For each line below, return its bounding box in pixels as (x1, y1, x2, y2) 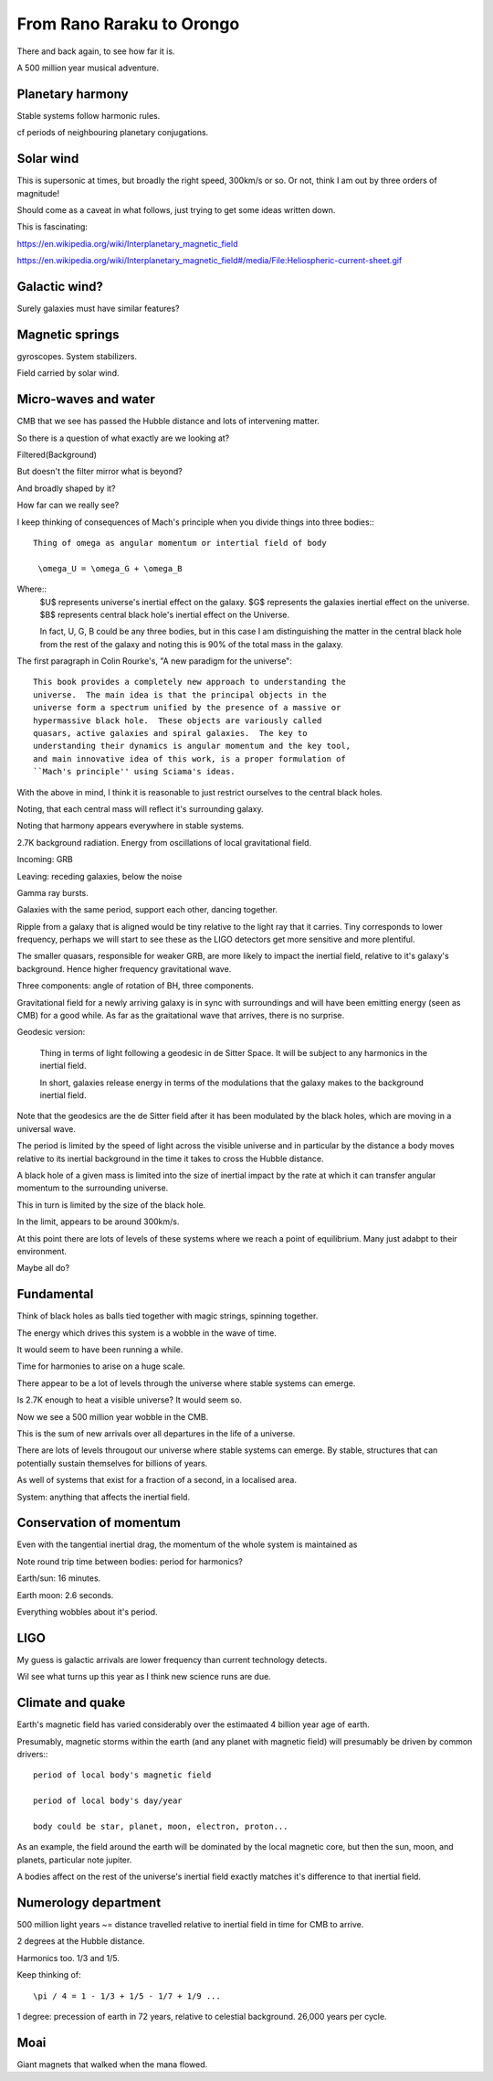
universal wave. (16, 1123, 77, 1134)
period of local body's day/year (33, 1796, 183, 1806)
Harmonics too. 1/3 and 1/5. (16, 1952, 121, 1963)
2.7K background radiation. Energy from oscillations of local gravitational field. (16, 837, 312, 848)
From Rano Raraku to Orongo (16, 14, 240, 34)
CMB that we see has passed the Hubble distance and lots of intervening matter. (16, 416, 320, 427)
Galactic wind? (16, 279, 104, 294)
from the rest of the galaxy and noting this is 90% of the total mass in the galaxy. (39, 638, 344, 649)
